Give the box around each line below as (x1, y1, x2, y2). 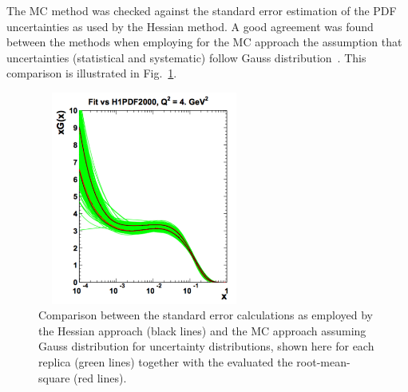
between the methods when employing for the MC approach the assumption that (6, 34, 402, 50)
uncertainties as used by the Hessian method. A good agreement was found (6, 18, 374, 34)
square (38, 369, 70, 386)
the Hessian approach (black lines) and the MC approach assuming (38, 322, 366, 339)
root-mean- (296, 353, 351, 370)
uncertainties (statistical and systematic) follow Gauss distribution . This (6, 49, 366, 65)
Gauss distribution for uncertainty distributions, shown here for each (38, 338, 374, 354)
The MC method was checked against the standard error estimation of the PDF (6, 2, 397, 18)
